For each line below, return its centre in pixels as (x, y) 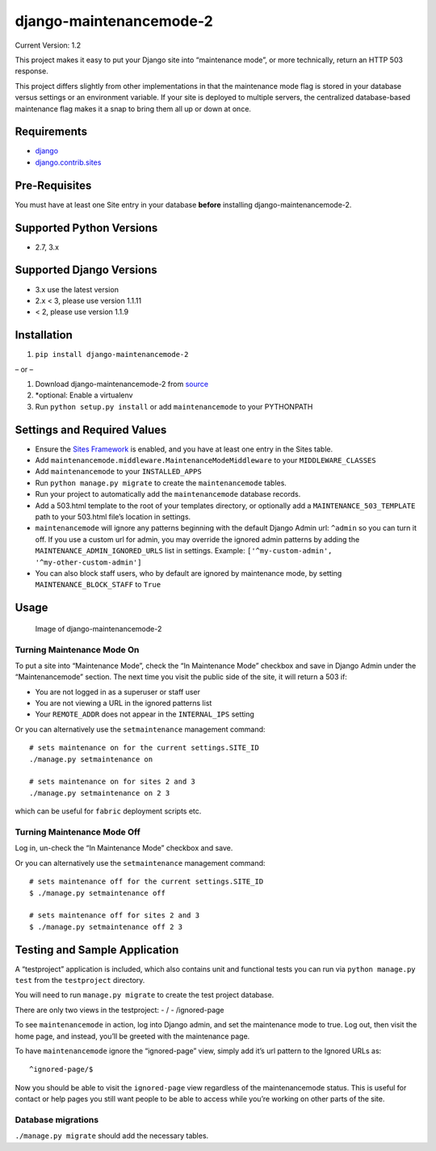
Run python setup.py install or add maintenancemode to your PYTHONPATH (174, 406)
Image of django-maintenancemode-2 (99, 628)
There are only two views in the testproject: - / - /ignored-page (120, 1010)
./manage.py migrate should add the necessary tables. (112, 1136)
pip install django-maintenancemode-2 (112, 355)
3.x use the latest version (77, 289)
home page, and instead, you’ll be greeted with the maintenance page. (132, 1036)
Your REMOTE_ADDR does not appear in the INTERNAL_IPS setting (145, 714)
